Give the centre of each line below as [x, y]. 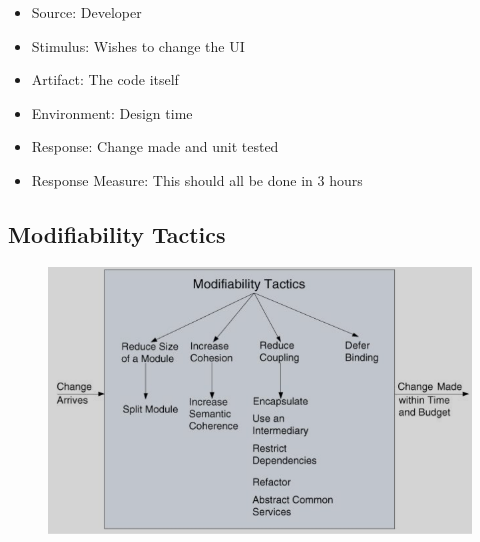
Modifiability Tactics [117, 233]
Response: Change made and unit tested [155, 146]
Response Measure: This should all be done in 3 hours [197, 179]
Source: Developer [86, 12]
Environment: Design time [112, 112]
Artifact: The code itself [105, 79]
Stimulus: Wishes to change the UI [138, 45]
